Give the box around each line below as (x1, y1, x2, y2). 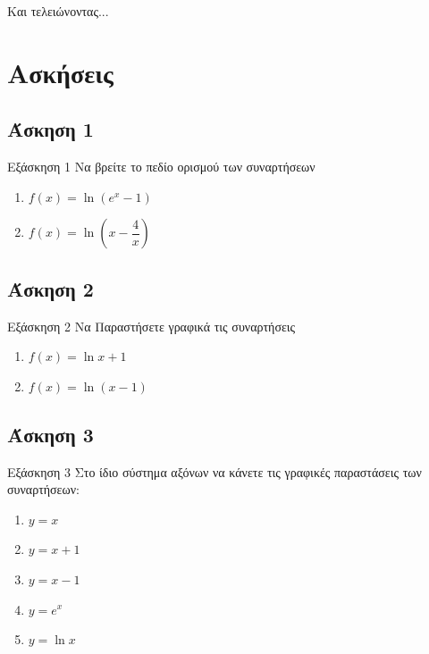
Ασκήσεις (7, 54, 114, 90)
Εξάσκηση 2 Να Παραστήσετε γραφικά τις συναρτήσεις (7, 316, 296, 335)
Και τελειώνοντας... (7, 2, 109, 20)
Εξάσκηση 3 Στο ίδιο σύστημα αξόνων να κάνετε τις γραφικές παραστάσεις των (7, 462, 422, 481)
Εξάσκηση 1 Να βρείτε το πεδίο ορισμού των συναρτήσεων (7, 157, 315, 176)
